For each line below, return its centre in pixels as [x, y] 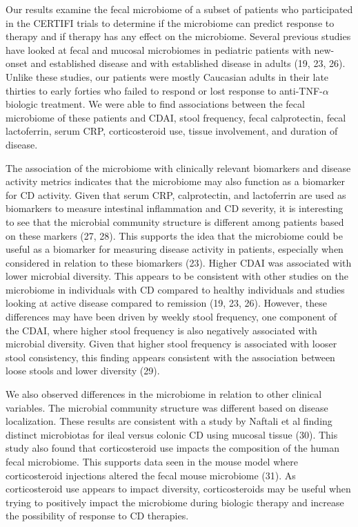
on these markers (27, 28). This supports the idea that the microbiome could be [174, 235]
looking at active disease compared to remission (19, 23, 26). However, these [166, 303]
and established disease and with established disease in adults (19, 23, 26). [188, 63]
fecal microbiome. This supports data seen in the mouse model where [152, 461]
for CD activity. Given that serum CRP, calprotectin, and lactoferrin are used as [176, 194]
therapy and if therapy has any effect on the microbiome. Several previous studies [178, 36]
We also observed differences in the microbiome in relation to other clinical [164, 394]
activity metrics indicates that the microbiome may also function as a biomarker [175, 181]
